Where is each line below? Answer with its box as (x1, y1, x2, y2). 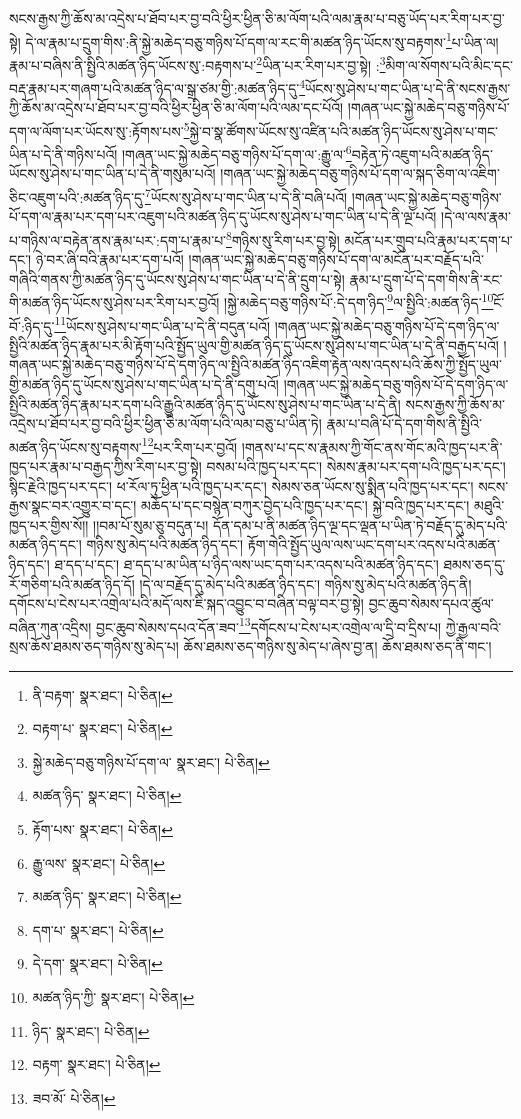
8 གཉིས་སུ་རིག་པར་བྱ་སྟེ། (226, 226, 340, 250)
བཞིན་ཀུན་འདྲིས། (9, 616, 92, 637)
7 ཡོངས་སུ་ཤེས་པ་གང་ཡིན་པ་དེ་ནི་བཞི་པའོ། (144, 184, 348, 207)
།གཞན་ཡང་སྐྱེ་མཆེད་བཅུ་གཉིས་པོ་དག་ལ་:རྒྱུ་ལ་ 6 (121, 141, 352, 164)
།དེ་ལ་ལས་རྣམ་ (441, 206, 511, 227)
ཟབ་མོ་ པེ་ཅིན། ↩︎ (32, 1087, 116, 1108)
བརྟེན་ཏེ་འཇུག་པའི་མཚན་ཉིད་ (351, 143, 493, 164)
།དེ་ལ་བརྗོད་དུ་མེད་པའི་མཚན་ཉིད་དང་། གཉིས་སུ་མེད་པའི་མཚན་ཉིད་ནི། (139, 573, 472, 594)
